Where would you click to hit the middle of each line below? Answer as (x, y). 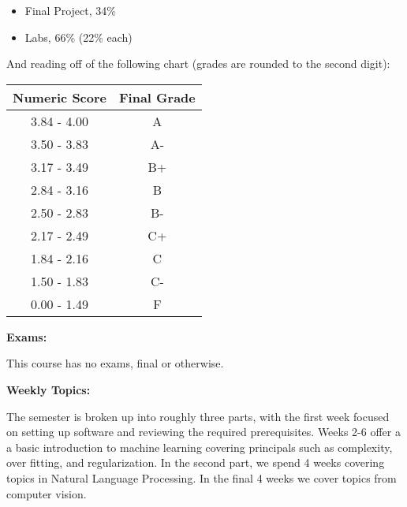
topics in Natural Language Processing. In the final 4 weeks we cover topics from (202, 477)
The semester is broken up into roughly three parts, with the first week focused (198, 416)
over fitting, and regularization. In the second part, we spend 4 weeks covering (196, 462)
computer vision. (47, 493)
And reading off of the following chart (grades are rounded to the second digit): (198, 63)
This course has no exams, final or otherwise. (115, 363)
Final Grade (157, 97)
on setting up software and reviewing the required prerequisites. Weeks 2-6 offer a (203, 432)
